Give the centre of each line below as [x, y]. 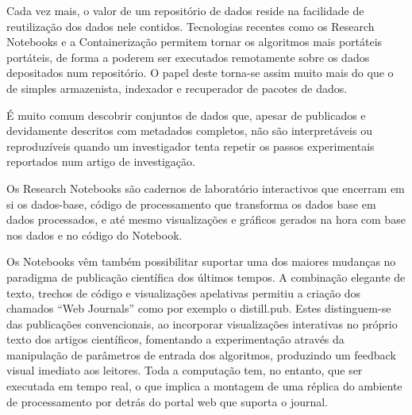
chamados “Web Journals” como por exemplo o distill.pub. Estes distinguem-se [199, 308]
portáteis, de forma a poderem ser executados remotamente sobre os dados [188, 57]
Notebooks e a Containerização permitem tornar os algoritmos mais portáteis [194, 42]
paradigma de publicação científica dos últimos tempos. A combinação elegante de [206, 277]
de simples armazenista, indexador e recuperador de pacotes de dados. [177, 88]
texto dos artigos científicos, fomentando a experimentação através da [175, 339]
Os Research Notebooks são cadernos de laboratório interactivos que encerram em [206, 188]
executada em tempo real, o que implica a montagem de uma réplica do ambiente [204, 386]
